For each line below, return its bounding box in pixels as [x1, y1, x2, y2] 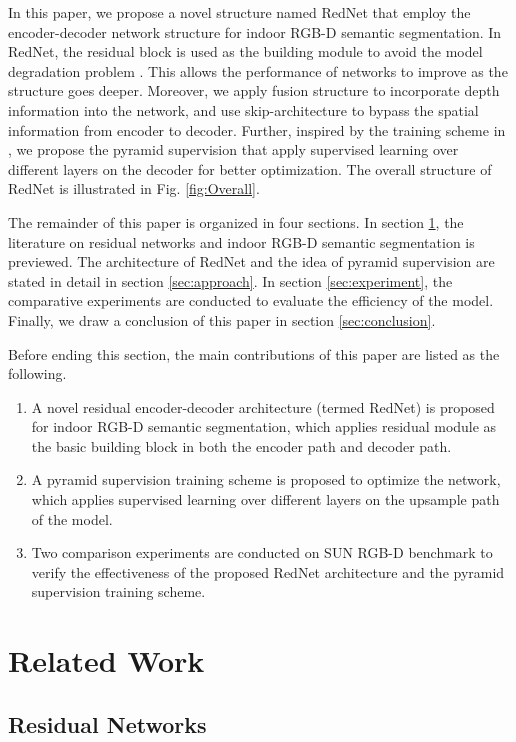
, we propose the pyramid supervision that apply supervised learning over [8, 139, 459, 160]
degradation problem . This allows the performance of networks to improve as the [8, 60, 508, 81]
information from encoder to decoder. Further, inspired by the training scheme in [8, 119, 506, 140]
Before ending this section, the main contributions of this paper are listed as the [8, 343, 500, 364]
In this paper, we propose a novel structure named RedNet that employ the [8, 2, 471, 22]
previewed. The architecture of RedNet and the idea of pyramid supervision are [8, 251, 495, 272]
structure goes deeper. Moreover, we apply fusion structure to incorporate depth [8, 80, 500, 101]
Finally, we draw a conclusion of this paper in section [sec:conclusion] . [8, 309, 436, 330]
